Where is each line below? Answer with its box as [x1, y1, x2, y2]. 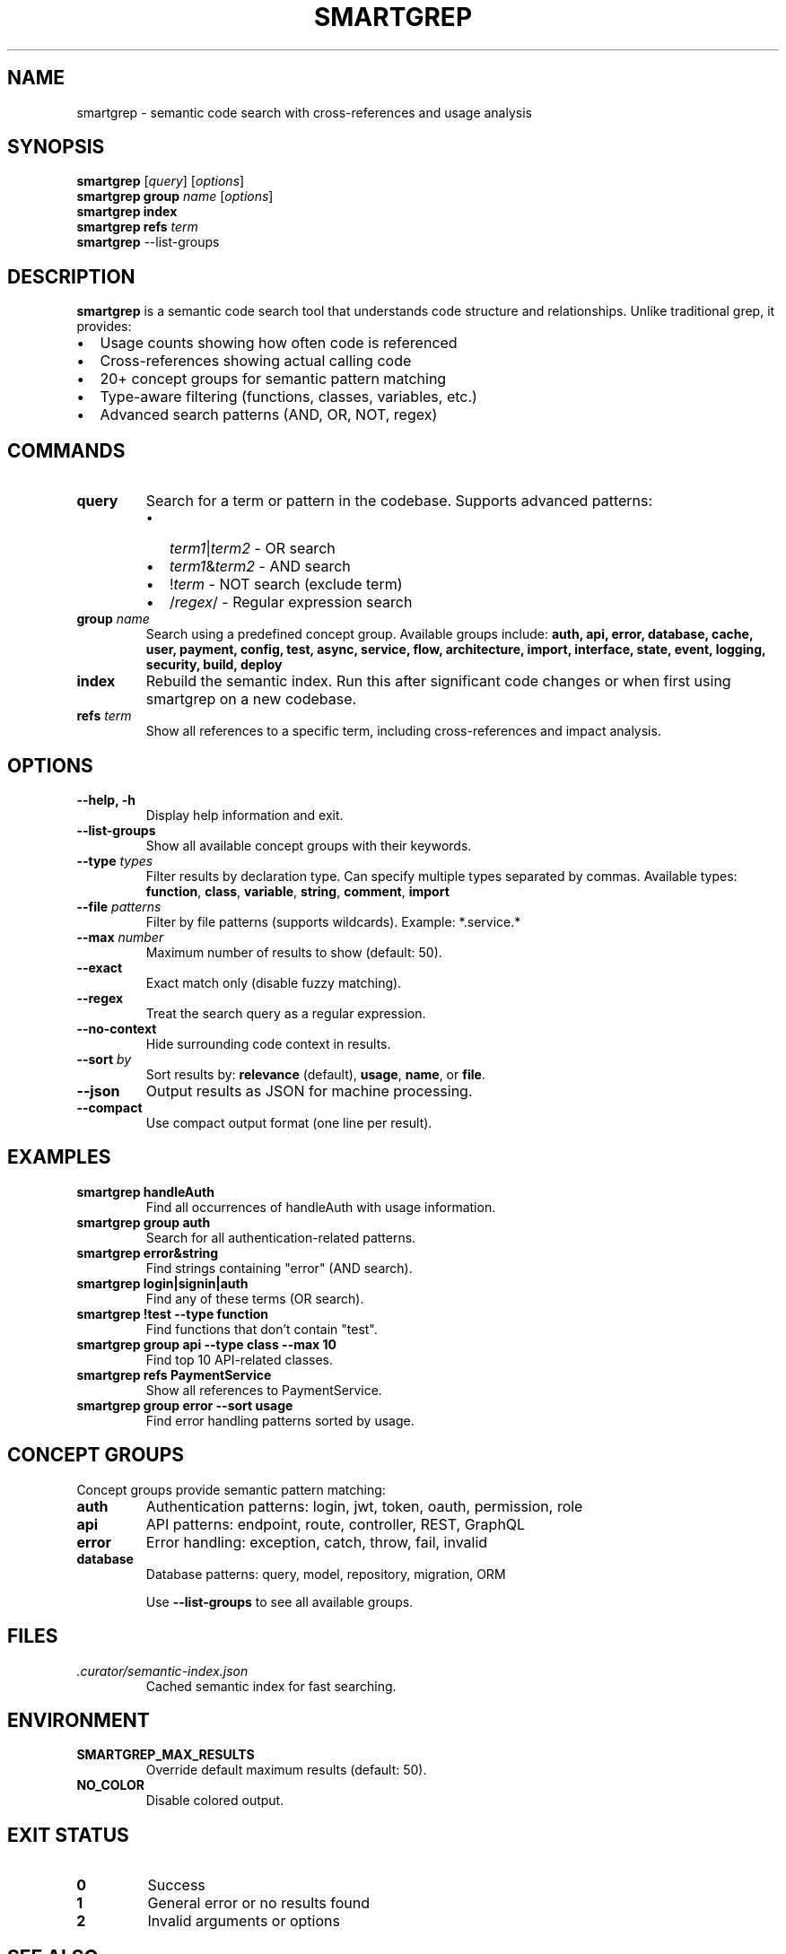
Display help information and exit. [145, 807, 344, 823]
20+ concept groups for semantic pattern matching [100, 370, 447, 388]
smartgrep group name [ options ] [76, 188, 274, 205]
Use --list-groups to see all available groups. [145, 1593, 414, 1609]
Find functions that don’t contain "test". [145, 1321, 378, 1337]
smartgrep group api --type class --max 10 [76, 1336, 337, 1352]
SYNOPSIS [7, 135, 105, 159]
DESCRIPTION [7, 265, 135, 288]
